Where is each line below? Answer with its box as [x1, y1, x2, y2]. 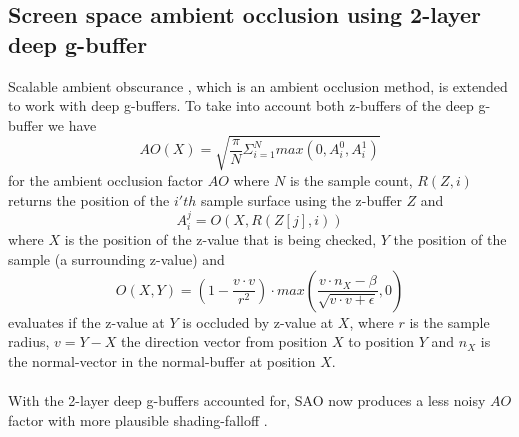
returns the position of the [8, 189, 170, 210]
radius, [8, 331, 50, 352]
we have [48, 114, 97, 135]
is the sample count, [289, 169, 413, 190]
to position [348, 331, 415, 352]
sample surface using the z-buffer [200, 189, 402, 210]
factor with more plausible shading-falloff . [8, 409, 268, 430]
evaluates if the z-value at [8, 311, 165, 332]
